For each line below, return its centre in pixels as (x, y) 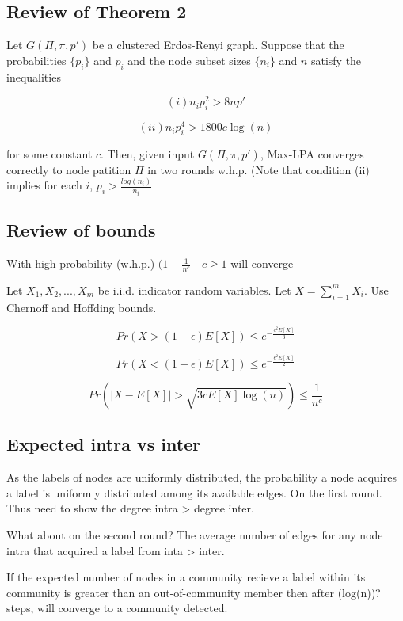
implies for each (44, 185)
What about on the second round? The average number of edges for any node (195, 535)
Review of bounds (81, 230)
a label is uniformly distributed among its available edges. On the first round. (194, 492)
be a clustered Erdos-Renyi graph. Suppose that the (218, 45)
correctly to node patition (69, 169)
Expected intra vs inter (104, 444)
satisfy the (336, 60)
